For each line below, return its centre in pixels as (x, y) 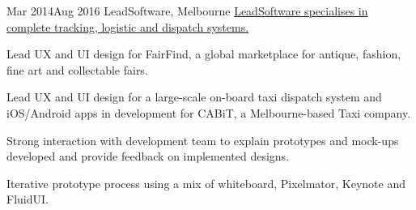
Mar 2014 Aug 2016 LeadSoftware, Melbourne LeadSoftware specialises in (187, 11)
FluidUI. (28, 199)
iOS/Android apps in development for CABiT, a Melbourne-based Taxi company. (209, 112)
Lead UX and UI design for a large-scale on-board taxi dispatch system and (194, 97)
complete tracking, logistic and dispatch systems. (128, 26)
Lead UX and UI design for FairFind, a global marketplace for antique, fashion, (204, 54)
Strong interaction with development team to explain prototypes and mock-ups (203, 140)
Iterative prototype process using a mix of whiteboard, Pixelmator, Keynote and (206, 183)
